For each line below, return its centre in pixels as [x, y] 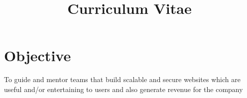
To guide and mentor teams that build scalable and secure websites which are [122, 79]
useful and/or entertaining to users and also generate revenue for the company [123, 89]
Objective [38, 55]
